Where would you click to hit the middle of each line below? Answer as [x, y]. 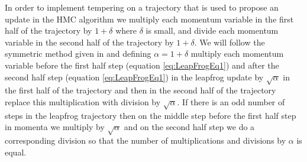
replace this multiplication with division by [83, 101]
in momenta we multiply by [55, 127]
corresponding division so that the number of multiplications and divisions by [146, 140]
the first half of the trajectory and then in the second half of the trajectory [140, 90]
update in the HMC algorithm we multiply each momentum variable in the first [149, 19]
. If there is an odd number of [231, 101]
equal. [16, 152]
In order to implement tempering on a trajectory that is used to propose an [142, 7]
